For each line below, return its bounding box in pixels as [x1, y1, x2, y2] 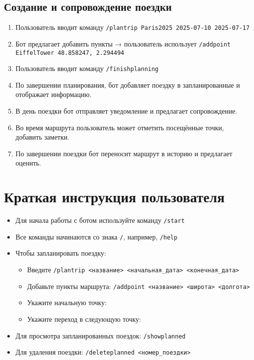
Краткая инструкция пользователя [4, 187, 225, 207]
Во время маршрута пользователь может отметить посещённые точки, [15, 122, 224, 132]
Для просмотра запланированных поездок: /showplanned [15, 330, 185, 340]
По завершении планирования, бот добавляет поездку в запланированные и [15, 79, 240, 90]
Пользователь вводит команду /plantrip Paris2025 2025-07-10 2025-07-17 [15, 22, 250, 32]
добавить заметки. [15, 132, 69, 142]
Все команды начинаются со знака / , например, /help [15, 231, 178, 241]
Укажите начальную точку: [27, 297, 107, 308]
